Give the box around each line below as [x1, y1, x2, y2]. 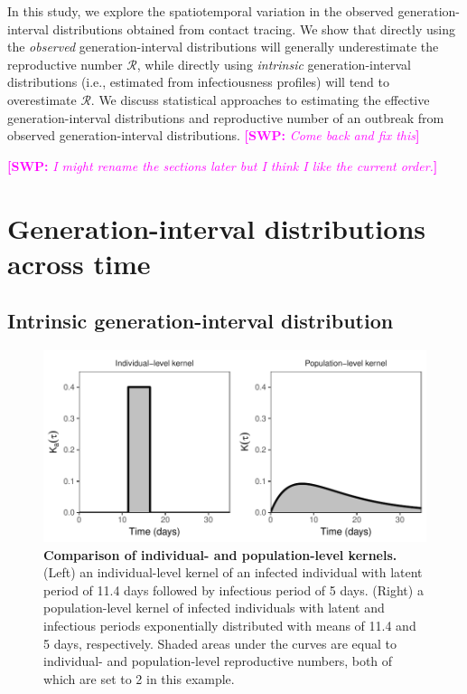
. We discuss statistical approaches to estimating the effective [90, 90, 430, 109]
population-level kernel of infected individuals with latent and [43, 598, 385, 617]
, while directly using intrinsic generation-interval [136, 54, 411, 73]
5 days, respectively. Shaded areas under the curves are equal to [43, 633, 397, 652]
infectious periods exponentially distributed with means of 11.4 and [43, 616, 416, 635]
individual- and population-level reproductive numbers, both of [43, 651, 393, 670]
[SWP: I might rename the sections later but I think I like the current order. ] [7, 156, 438, 175]
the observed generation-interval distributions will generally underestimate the [7, 37, 439, 56]
